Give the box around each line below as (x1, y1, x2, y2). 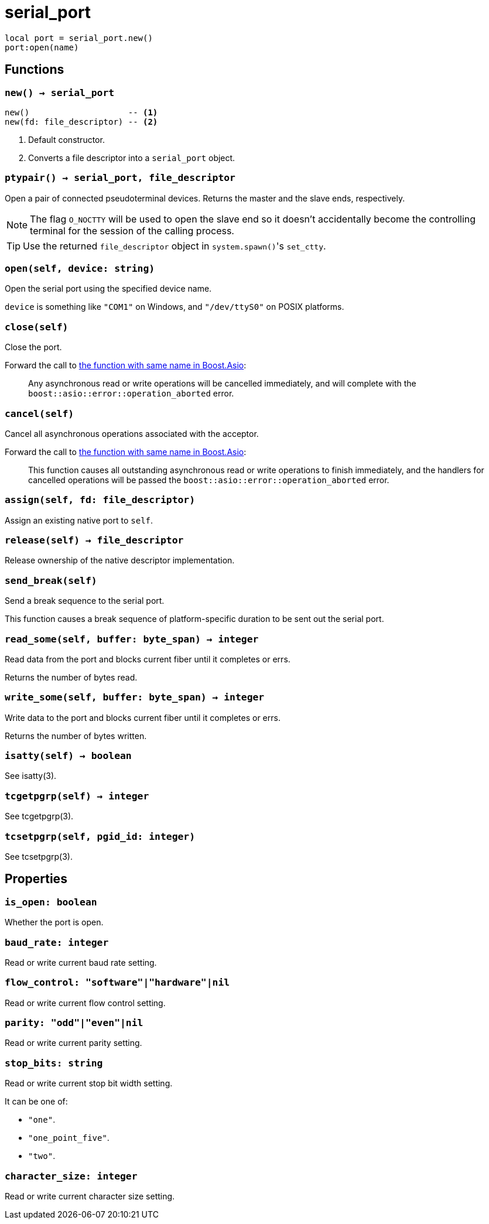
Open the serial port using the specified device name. (5, 283, 212, 294)
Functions (5, 62, 64, 77)
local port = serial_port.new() (5, 33, 153, 43)
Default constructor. (28, 134, 105, 145)
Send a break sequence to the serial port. (5, 596, 165, 606)
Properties (5, 871, 67, 887)
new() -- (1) (5, 107, 158, 117)
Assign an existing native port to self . (5, 515, 153, 525)
